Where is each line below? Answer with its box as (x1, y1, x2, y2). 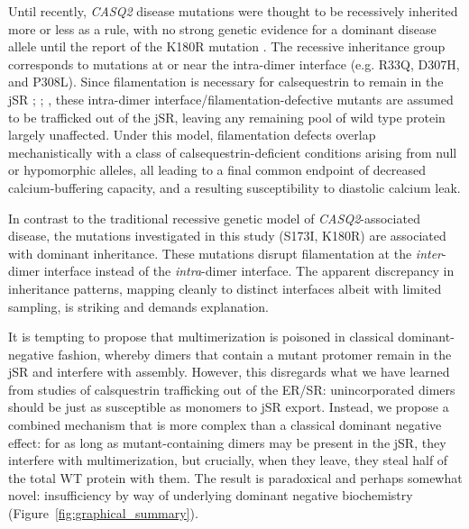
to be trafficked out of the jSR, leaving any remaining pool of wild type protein (8, 107, 446, 126)
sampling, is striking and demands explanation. (8, 296, 269, 315)
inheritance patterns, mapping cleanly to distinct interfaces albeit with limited (8, 278, 442, 297)
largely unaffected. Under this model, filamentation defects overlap (8, 125, 376, 144)
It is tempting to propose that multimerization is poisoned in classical (8, 327, 394, 346)
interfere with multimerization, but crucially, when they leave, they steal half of (8, 451, 448, 470)
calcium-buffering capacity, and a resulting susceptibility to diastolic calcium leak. (8, 178, 461, 196)
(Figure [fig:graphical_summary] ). (8, 504, 198, 523)
